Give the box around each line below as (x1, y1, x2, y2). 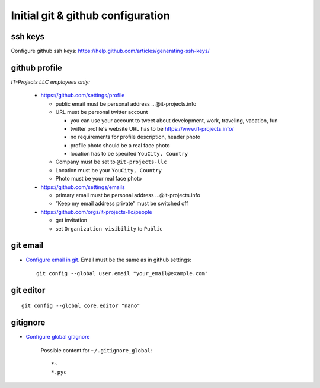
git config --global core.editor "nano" (21, 302, 140, 309)
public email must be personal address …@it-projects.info (55, 100, 197, 107)
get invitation (55, 217, 88, 224)
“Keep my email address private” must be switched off (55, 200, 189, 207)
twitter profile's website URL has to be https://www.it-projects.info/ (70, 125, 234, 132)
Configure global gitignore (25, 333, 90, 340)
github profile (11, 62, 62, 72)
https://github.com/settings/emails (40, 183, 125, 190)
